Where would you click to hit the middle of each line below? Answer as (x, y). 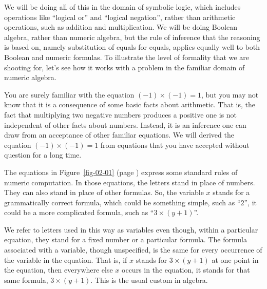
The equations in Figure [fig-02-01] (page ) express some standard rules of (121, 172)
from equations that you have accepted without (175, 144)
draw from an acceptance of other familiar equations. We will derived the (119, 135)
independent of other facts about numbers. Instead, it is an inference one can (125, 124)
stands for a (231, 192)
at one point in (235, 259)
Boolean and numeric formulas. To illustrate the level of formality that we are (127, 57)
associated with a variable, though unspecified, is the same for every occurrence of (133, 250)
